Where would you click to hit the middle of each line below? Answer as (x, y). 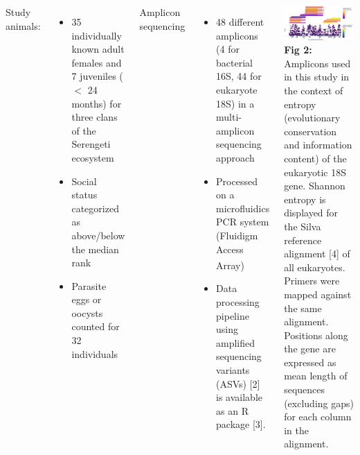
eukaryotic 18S (315, 172)
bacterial (234, 62)
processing (238, 301)
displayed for (311, 213)
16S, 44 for (239, 76)
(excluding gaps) (319, 403)
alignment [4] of (317, 254)
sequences (305, 389)
